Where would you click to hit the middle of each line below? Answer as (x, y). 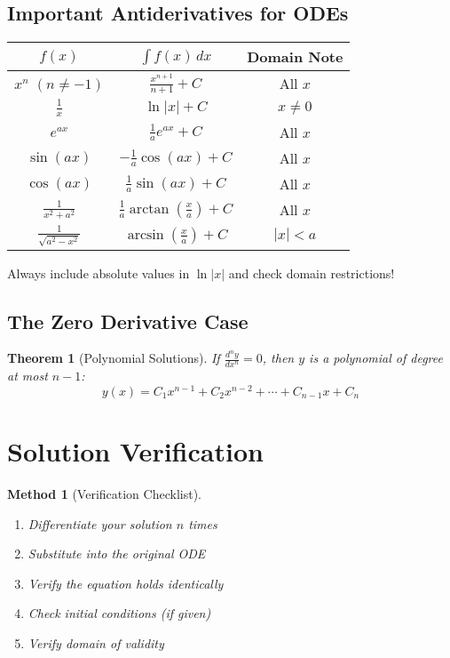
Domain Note (295, 57)
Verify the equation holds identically (126, 583)
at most (28, 376)
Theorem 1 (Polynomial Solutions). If (114, 358)
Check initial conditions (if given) (119, 613)
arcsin (146, 234)
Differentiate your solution (100, 523)
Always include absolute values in (99, 273)
